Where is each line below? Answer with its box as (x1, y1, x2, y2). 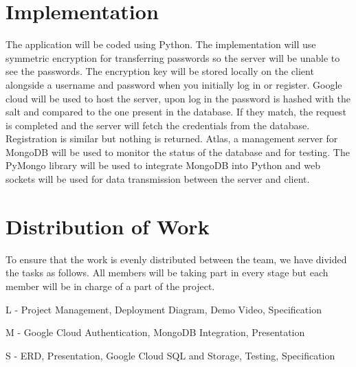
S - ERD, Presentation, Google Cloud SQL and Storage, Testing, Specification (5, 348, 335, 362)
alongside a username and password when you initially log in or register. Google (5, 77, 342, 91)
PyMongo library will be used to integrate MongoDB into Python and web (5, 158, 320, 173)
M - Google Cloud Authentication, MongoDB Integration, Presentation (5, 325, 305, 340)
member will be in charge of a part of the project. (5, 278, 215, 293)
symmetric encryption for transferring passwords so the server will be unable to (5, 50, 340, 65)
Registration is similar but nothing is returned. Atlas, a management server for (5, 131, 338, 146)
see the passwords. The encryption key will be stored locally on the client (5, 64, 314, 78)
